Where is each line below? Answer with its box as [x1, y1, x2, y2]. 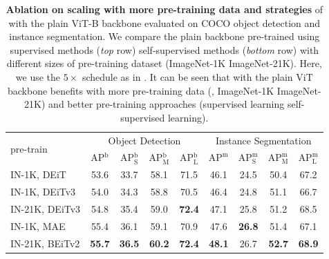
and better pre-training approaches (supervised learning [48, 97, 285, 111]
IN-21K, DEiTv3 [10, 201, 81, 215]
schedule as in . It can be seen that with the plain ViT [82, 69, 313, 84]
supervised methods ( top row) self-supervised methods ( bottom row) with [10, 42, 319, 57]
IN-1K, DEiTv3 [10, 184, 76, 199]
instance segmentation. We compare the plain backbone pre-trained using [9, 29, 320, 44]
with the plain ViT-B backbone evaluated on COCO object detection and [8, 15, 321, 30]
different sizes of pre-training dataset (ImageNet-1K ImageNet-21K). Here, [6, 56, 322, 70]
